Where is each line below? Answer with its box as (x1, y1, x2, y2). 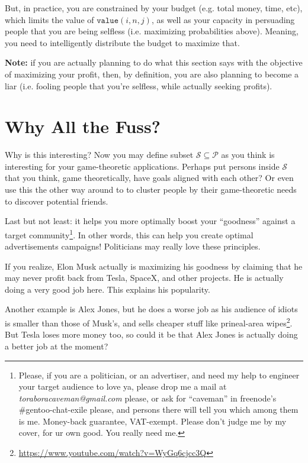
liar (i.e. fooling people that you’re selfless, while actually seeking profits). (5, 79, 272, 92)
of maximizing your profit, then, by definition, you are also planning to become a (5, 67, 299, 80)
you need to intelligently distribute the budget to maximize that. (5, 36, 240, 48)
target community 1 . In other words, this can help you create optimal (5, 226, 254, 241)
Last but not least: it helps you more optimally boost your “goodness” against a (5, 215, 296, 227)
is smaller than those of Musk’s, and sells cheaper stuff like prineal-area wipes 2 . (5, 315, 293, 329)
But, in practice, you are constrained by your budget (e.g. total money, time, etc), (5, 2, 303, 14)
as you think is (221, 148, 275, 161)
